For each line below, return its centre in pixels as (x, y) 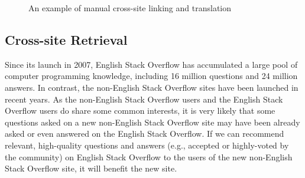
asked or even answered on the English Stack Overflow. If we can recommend (145, 133)
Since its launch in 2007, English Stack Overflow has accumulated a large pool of (151, 64)
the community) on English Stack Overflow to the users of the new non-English (149, 156)
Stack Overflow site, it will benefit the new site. (91, 168)
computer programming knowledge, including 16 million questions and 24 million (151, 76)
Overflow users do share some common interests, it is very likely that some (140, 111)
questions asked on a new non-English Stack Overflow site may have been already (152, 122)
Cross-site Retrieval (66, 39)
